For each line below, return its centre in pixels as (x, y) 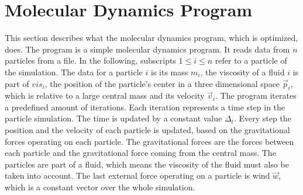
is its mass (170, 72)
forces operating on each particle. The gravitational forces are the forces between (149, 141)
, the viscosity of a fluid (242, 72)
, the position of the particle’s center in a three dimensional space (162, 83)
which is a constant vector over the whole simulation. (100, 187)
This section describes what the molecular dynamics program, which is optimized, (151, 38)
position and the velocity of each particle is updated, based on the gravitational (147, 130)
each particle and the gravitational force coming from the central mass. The (140, 153)
